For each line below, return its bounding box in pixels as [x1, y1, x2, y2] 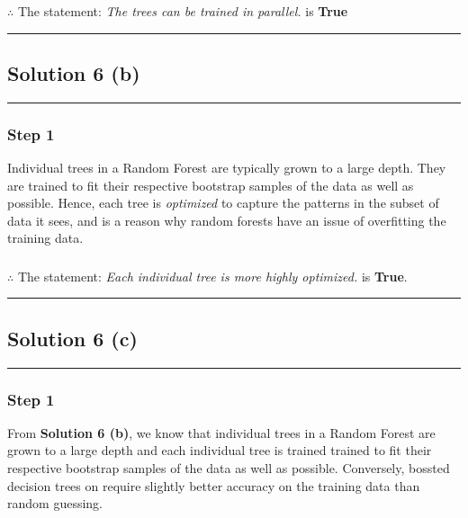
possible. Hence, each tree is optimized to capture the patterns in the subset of [7, 193, 439, 212]
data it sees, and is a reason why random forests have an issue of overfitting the [7, 210, 446, 229]
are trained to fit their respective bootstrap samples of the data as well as [7, 175, 414, 194]
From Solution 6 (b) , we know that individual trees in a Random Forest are [7, 423, 436, 442]
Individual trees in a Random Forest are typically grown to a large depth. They [7, 157, 446, 176]
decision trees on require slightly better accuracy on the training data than [7, 476, 420, 495]
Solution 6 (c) [7, 324, 138, 352]
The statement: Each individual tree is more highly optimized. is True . [17, 266, 408, 285]
